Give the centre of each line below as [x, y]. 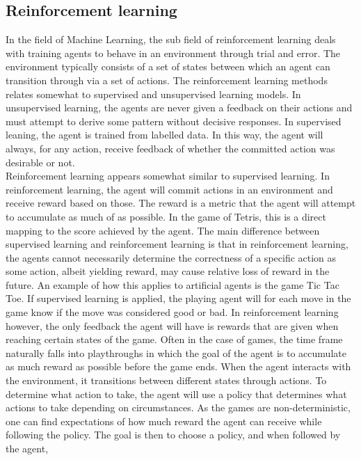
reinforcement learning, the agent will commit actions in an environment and [169, 189]
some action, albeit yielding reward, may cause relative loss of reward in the [168, 271]
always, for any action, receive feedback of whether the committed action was [170, 148]
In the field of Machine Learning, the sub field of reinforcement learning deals [171, 39]
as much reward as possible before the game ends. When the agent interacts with [178, 366]
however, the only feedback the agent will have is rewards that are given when [172, 325]
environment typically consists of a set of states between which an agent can [168, 66]
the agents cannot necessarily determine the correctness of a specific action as [171, 257]
